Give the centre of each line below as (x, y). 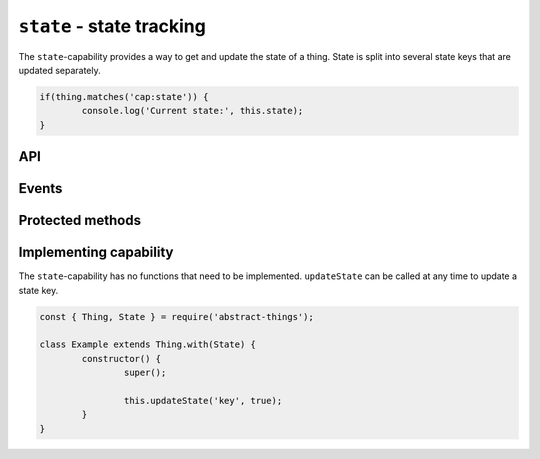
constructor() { (121, 358)
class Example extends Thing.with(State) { (148, 344)
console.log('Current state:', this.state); (192, 111)
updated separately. (60, 70)
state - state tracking (112, 26)
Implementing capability (96, 252)
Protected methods (80, 220)
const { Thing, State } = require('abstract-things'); (176, 316)
